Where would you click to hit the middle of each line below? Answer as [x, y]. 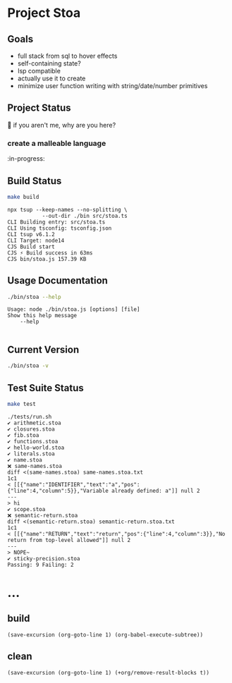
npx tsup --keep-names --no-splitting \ [68, 209]
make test [22, 404]
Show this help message [42, 316]
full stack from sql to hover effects [67, 56]
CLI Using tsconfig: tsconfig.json [60, 228]
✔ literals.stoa [31, 454]
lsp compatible [39, 71]
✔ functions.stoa [33, 441]
